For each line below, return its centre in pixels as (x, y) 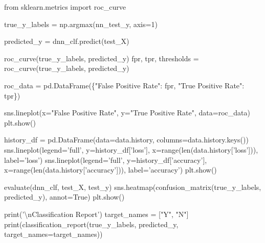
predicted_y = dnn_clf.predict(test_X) (67, 41)
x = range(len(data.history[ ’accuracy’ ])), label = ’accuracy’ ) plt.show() (111, 170)
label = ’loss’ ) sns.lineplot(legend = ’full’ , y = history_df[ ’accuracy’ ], (106, 160)
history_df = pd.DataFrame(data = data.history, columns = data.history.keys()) (126, 140)
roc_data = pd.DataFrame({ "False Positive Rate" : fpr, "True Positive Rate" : (124, 85)
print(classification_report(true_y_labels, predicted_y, (91, 224)
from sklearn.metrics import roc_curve (65, 7)
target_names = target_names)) (53, 234)
